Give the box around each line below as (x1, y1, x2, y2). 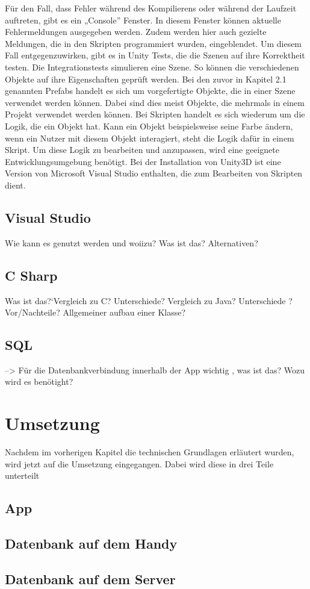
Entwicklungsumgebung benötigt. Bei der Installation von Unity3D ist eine (5, 155, 281, 167)
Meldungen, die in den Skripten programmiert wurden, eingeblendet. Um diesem (5, 37, 302, 49)
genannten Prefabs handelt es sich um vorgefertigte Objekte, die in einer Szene (5, 84, 296, 97)
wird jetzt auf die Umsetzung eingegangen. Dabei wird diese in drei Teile (5, 457, 274, 470)
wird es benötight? (5, 375, 73, 388)
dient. (5, 178, 26, 191)
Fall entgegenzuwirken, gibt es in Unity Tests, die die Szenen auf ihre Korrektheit (5, 49, 305, 61)
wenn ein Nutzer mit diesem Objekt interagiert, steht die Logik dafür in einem (5, 131, 294, 144)
